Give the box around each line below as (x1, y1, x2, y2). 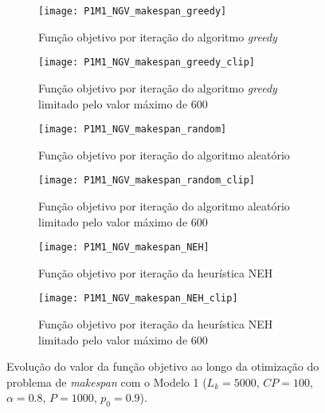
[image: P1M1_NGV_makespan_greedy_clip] (38, 57, 256, 69)
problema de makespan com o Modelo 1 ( (6, 373, 207, 390)
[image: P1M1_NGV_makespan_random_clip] (38, 175, 256, 187)
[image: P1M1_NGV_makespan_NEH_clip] (38, 293, 238, 305)
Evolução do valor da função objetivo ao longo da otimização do (6, 358, 319, 375)
